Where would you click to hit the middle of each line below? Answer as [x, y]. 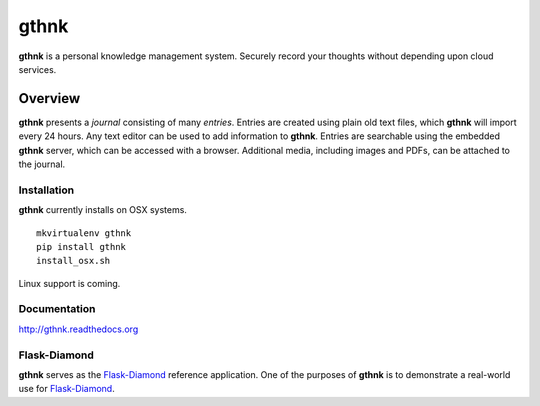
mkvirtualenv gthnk [84, 233]
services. [37, 69]
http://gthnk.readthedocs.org [78, 329]
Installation [46, 190]
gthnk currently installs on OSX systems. [102, 210]
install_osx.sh [73, 261]
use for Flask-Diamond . [66, 389]
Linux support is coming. [69, 283]
